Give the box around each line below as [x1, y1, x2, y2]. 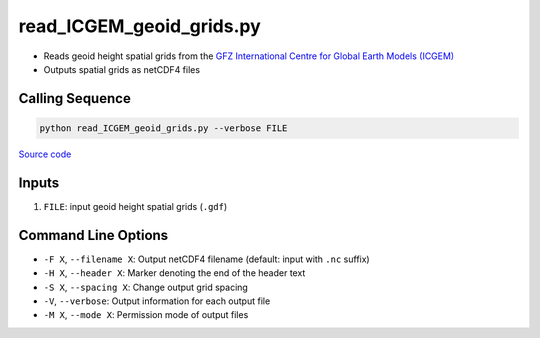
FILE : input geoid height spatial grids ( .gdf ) [43, 200, 228, 212]
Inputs [18, 174, 60, 191]
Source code [18, 148, 72, 160]
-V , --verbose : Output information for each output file [43, 295, 271, 307]
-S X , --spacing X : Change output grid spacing [43, 281, 249, 293]
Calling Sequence [18, 90, 132, 107]
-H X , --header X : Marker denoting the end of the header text [43, 267, 306, 279]
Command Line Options [18, 226, 169, 244]
